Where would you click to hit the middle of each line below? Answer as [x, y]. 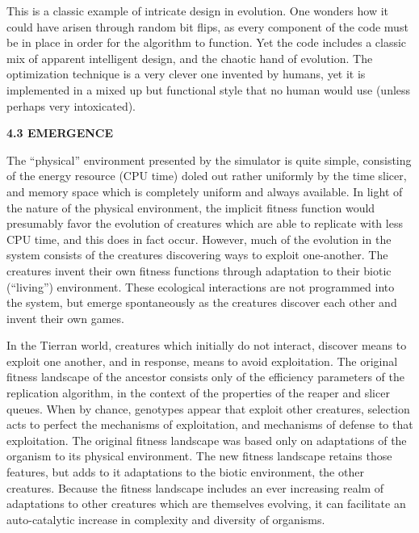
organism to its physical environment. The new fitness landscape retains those [199, 456]
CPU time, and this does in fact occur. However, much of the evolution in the [199, 239]
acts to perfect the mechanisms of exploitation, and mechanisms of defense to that [210, 424]
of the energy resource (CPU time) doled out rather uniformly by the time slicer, [207, 176]
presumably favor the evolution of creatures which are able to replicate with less [205, 223]
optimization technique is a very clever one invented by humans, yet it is [186, 74]
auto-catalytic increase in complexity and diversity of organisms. [166, 519]
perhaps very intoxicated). [71, 105]
